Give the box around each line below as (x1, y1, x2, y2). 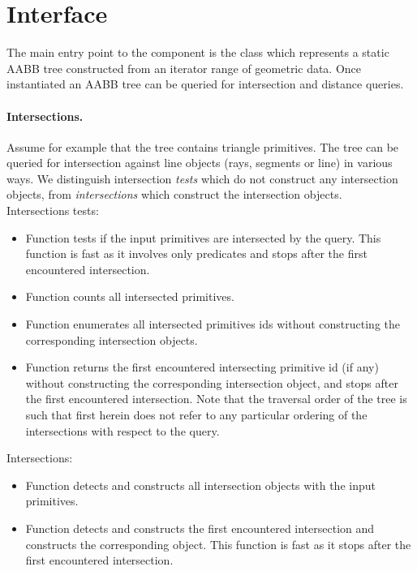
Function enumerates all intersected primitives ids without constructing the (25, 316, 400, 333)
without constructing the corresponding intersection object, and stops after (25, 374, 398, 391)
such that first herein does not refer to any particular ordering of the (25, 406, 368, 423)
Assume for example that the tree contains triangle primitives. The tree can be (6, 138, 399, 155)
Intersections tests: (6, 202, 99, 219)
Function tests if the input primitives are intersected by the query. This (25, 229, 381, 246)
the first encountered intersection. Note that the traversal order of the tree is (25, 390, 407, 407)
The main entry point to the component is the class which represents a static (6, 44, 389, 61)
